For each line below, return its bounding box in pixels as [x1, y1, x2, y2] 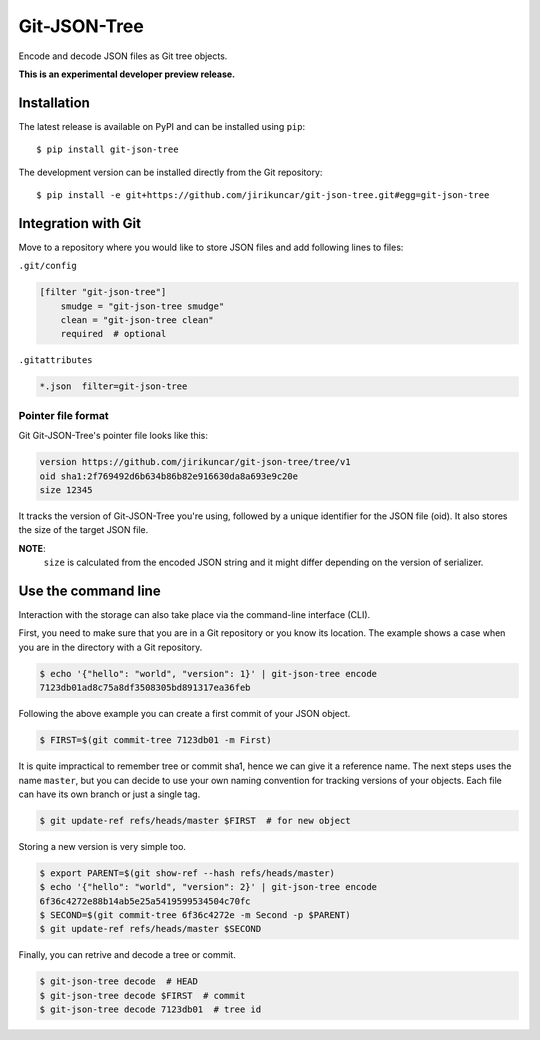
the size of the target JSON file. [18, 524, 149, 536]
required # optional [60, 328, 167, 340]
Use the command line [18, 582, 161, 599]
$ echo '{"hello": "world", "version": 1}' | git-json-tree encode [39, 668, 378, 679]
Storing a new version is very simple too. [18, 840, 187, 852]
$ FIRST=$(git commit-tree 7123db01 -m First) [39, 735, 272, 746]
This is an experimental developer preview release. [18, 68, 236, 80]
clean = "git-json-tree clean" [60, 315, 214, 326]
